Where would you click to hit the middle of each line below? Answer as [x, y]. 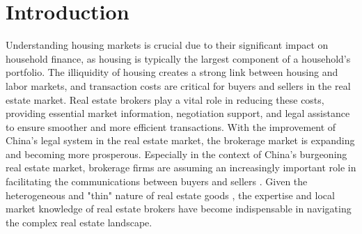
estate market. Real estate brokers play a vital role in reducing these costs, [165, 99]
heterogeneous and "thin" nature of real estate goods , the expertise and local [170, 195]
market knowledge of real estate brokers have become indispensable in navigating [179, 209]
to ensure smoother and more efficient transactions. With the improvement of [171, 126]
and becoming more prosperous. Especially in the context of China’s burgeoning [176, 154]
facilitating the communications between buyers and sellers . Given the [157, 181]
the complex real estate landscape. [79, 222]
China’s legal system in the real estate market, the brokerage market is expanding [180, 140]
